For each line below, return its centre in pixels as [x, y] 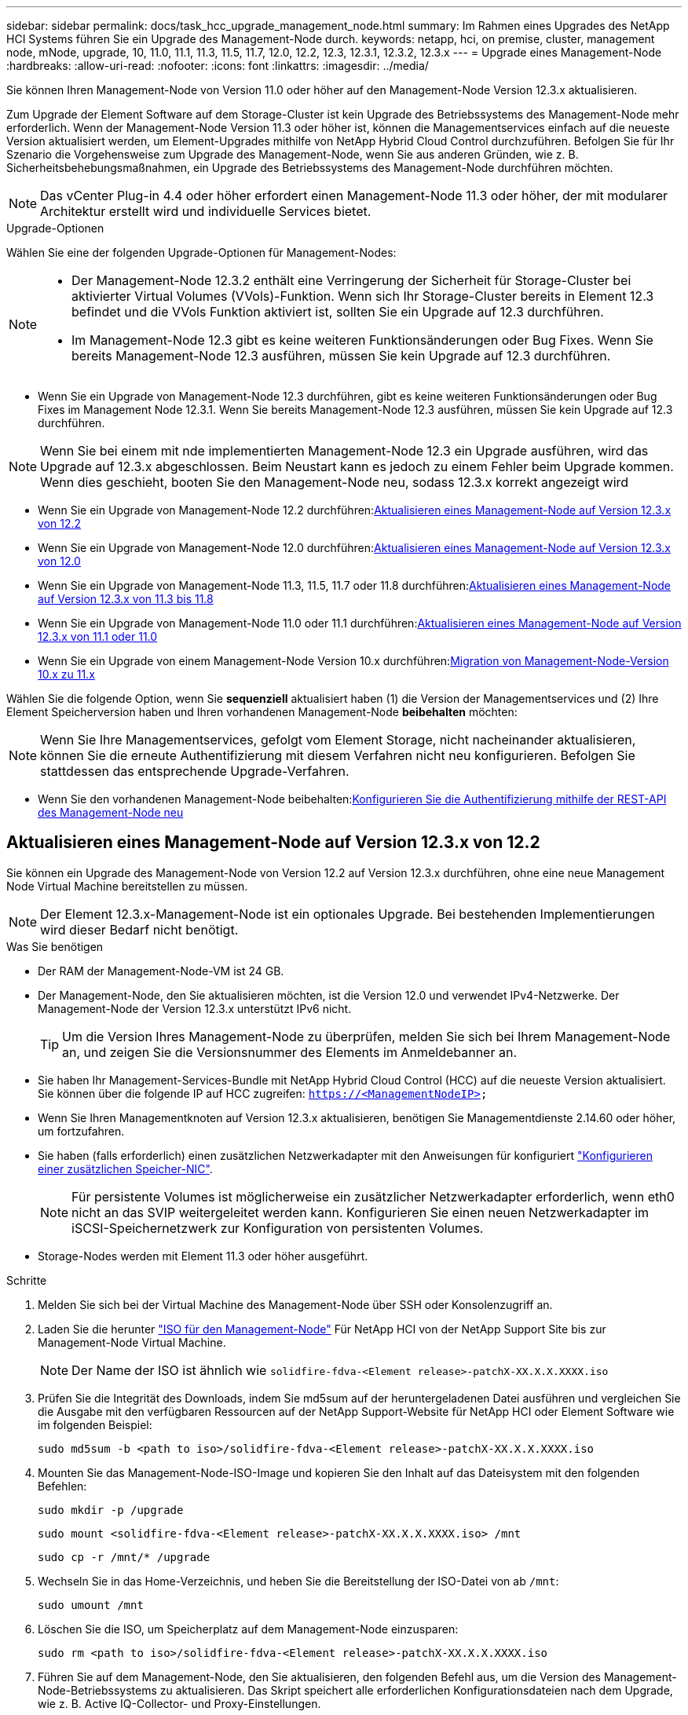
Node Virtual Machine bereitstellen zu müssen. [127, 886]
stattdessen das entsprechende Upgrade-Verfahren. [195, 771]
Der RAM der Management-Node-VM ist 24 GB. [161, 971]
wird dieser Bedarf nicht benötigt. [139, 929]
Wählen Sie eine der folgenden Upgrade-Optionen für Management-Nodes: [201, 252]
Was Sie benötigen [55, 946]
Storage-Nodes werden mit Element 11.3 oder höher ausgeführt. [203, 1256]
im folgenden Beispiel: [95, 1424]
